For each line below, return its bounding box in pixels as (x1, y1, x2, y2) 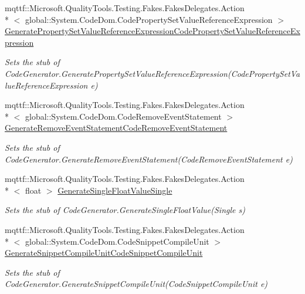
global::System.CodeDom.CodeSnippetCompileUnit (25, 235, 209, 247)
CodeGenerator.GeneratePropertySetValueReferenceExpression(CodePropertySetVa (5, 67, 300, 79)
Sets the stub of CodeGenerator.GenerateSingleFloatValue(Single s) (5, 204, 245, 216)
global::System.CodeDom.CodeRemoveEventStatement (25, 110, 222, 122)
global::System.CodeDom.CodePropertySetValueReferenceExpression (25, 13, 273, 25)
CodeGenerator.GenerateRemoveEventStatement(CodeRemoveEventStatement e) (5, 153, 293, 165)
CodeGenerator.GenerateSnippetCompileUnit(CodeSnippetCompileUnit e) (5, 278, 268, 290)
